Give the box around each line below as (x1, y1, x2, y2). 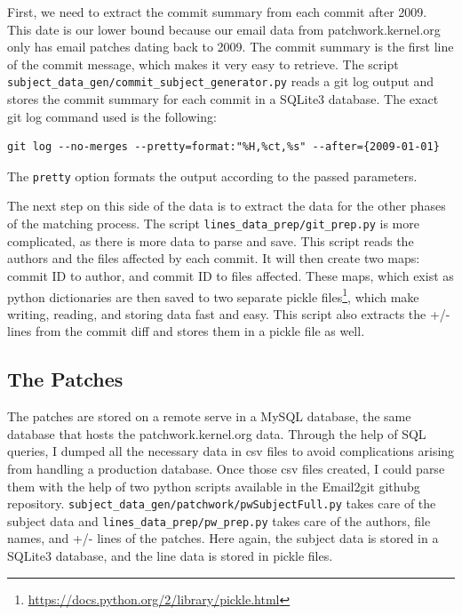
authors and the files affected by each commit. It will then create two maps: (7, 249, 420, 268)
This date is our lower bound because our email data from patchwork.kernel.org (7, 20, 441, 38)
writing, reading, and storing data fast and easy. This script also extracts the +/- (7, 304, 450, 323)
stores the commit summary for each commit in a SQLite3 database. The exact (7, 90, 439, 108)
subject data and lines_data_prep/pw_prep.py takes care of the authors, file (7, 511, 431, 530)
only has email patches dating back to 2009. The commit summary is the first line (7, 37, 454, 56)
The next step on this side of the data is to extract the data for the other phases (7, 196, 446, 215)
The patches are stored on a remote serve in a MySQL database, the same (7, 407, 411, 426)
